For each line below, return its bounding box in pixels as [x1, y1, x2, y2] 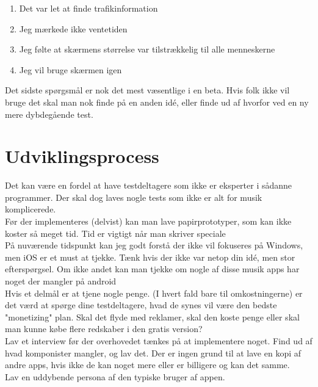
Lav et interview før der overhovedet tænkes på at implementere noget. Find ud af [5, 335, 313, 347]
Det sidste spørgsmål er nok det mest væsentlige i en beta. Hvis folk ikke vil [5, 84, 290, 96]
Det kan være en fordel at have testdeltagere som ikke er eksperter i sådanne [5, 179, 292, 192]
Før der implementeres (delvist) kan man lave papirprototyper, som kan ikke [5, 215, 292, 228]
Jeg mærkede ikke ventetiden [19, 22, 128, 35]
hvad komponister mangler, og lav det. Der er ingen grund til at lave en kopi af [5, 346, 302, 359]
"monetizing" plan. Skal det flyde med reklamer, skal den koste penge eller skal [5, 310, 300, 323]
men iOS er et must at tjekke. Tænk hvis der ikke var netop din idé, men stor [5, 250, 295, 263]
